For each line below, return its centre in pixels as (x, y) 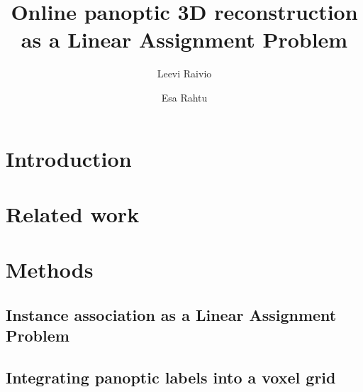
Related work (73, 213)
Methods (50, 269)
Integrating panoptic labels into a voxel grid (171, 377)
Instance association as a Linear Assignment (171, 314)
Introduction (69, 158)
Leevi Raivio (184, 73)
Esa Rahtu (184, 97)
